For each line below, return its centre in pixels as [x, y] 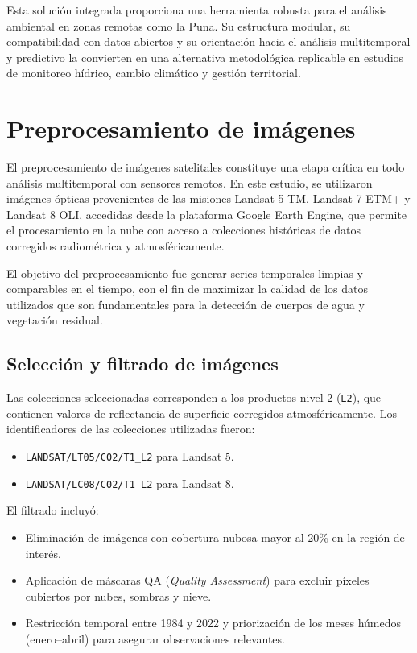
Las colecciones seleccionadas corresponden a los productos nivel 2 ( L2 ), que [194, 397]
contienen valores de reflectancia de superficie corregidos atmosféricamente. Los [202, 413]
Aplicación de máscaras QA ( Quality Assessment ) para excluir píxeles [197, 580]
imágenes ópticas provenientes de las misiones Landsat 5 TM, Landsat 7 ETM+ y [208, 198]
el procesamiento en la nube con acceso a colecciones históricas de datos [184, 230]
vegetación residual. [55, 320]
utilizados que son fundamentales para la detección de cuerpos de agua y [186, 304]
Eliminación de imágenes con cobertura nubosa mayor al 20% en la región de [215, 537]
